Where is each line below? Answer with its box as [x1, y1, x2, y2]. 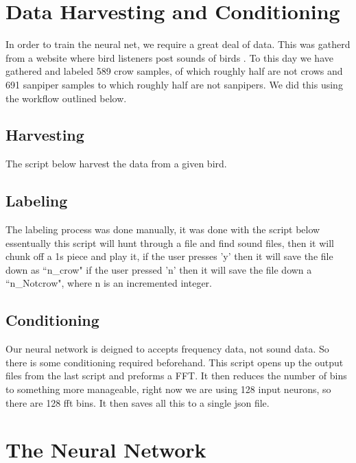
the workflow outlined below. [5, 91, 127, 105]
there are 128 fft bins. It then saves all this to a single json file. [5, 395, 270, 409]
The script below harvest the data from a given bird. [5, 156, 227, 171]
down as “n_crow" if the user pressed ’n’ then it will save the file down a [5, 262, 312, 276]
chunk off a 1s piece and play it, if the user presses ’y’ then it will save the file [5, 249, 333, 263]
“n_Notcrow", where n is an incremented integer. [5, 276, 212, 290]
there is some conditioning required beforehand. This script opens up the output [5, 355, 344, 369]
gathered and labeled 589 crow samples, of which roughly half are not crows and [5, 64, 343, 78]
